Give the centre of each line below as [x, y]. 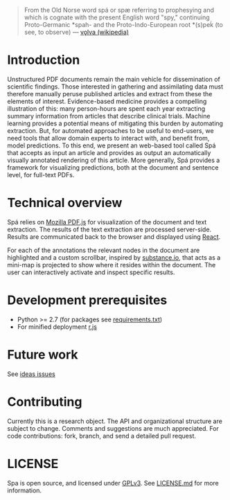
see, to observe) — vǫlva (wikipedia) [77, 32]
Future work [43, 355]
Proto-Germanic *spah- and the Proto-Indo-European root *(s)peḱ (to [123, 25]
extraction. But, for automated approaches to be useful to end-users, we [110, 130]
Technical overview [65, 203]
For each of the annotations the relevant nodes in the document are [104, 250]
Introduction [44, 60]
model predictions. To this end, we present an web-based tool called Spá [112, 145]
